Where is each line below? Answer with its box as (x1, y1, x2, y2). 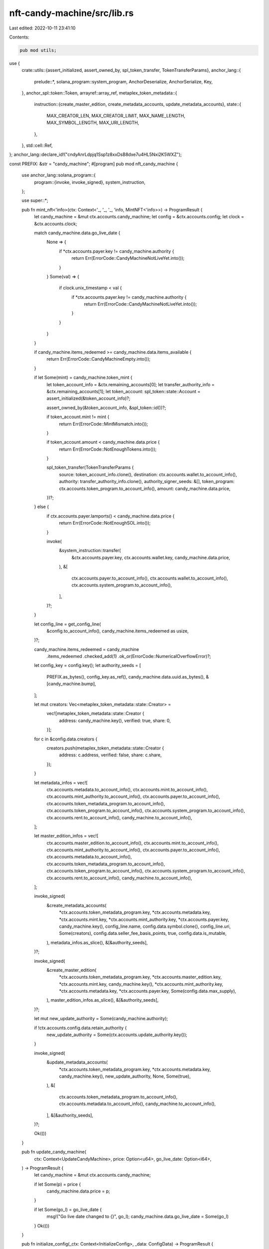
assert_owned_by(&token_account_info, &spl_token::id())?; (46, 405, 166, 411)
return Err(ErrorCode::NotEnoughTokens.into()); (59, 446, 157, 452)
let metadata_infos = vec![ (34, 779, 88, 785)
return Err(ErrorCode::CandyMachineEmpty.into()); (46, 356, 151, 362)
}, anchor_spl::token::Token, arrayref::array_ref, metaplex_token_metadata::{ (21, 90, 177, 96)
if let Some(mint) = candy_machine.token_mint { (34, 375, 133, 381)
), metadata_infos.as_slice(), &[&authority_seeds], (46, 939, 148, 945)
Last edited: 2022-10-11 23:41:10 (9, 25, 76, 31)
